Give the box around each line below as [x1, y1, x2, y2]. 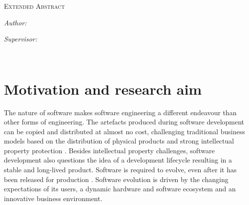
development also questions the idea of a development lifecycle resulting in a [4, 155, 232, 165]
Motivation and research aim [4, 79, 202, 99]
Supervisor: [4, 34, 37, 44]
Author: [4, 17, 27, 27]
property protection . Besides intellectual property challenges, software [4, 145, 215, 155]
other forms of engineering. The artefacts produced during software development [4, 117, 245, 127]
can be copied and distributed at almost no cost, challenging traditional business [4, 126, 245, 136]
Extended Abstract [4, 1, 65, 11]
